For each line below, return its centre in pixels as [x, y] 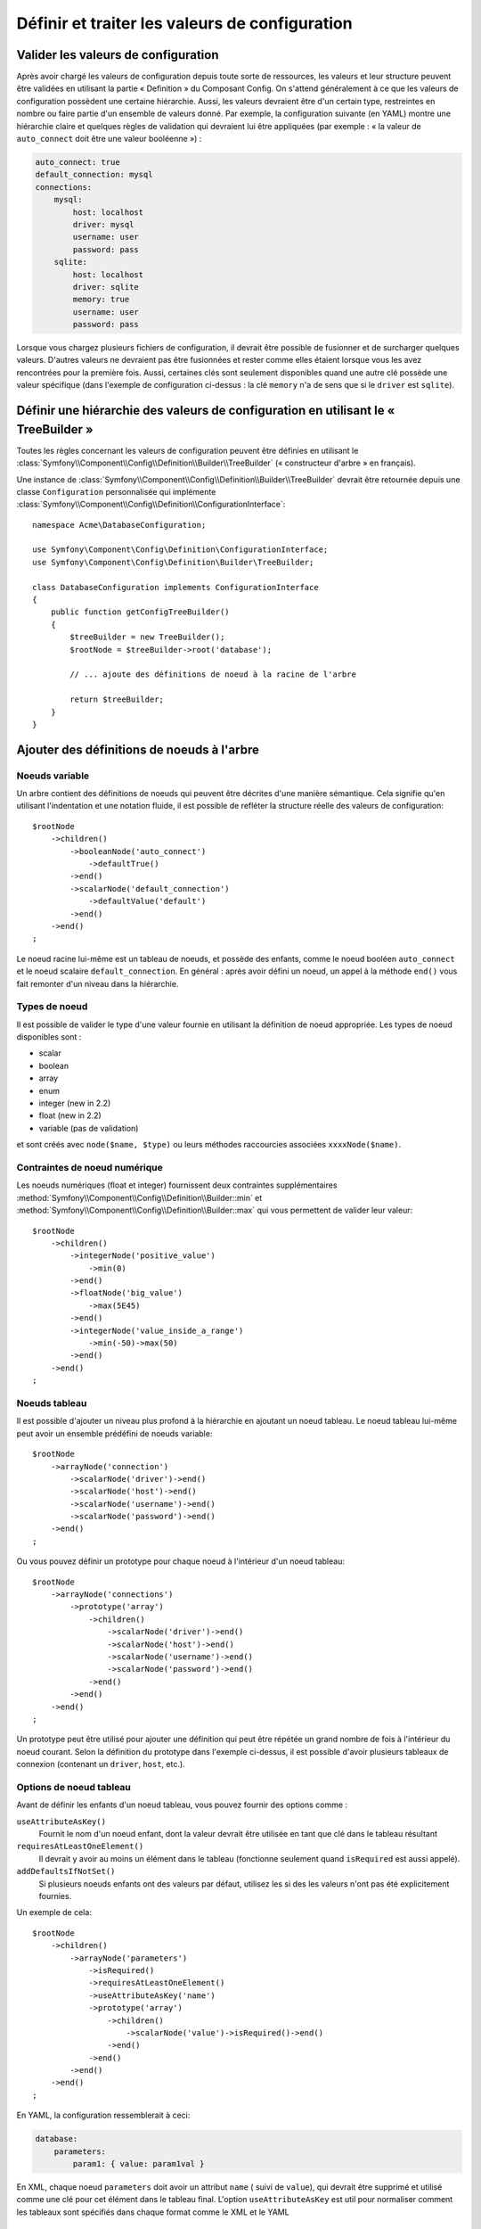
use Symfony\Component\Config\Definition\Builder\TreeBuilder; [173, 562]
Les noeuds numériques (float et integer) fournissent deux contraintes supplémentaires [177, 1185]
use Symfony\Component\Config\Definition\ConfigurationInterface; [180, 550]
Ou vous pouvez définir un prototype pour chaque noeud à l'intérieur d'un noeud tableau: [180, 1561]
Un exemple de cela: [54, 1912]
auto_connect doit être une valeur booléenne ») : [109, 139]
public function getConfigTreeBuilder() [140, 612]
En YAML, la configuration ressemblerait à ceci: [103, 2115]
